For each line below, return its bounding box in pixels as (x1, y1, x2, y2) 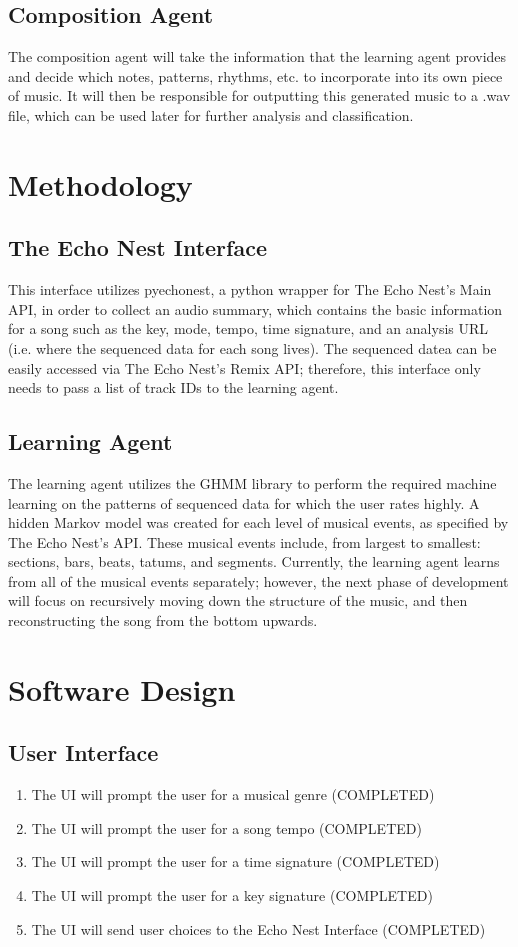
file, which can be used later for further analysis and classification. (8, 104, 414, 125)
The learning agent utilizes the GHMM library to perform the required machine (8, 472, 497, 493)
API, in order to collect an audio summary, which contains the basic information (8, 298, 503, 319)
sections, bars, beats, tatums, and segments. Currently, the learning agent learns (8, 551, 500, 572)
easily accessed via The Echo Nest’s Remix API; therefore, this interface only (8, 357, 481, 378)
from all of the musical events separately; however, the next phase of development (8, 570, 509, 591)
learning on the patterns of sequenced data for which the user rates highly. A (8, 492, 480, 513)
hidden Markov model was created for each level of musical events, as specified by (8, 512, 509, 533)
